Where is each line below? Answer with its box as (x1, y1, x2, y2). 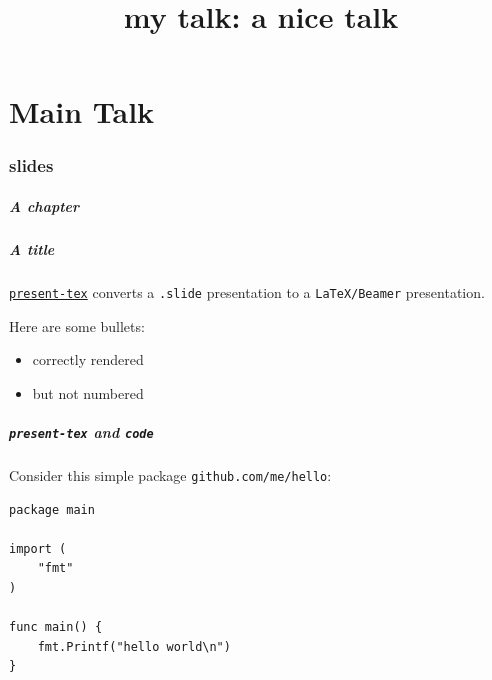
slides (9, 153, 54, 178)
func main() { (9, 620, 103, 635)
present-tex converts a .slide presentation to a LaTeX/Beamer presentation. (9, 281, 485, 302)
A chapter (9, 196, 80, 216)
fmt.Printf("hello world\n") (37, 639, 231, 654)
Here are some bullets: (9, 315, 145, 336)
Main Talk (9, 91, 155, 132)
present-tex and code (9, 421, 154, 442)
